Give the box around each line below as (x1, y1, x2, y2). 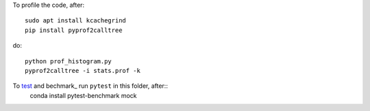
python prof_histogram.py (25, 57, 112, 65)
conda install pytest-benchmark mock (29, 91, 137, 99)
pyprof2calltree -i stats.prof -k (25, 67, 140, 74)
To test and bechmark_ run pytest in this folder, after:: (12, 82, 168, 90)
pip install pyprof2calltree (25, 26, 123, 34)
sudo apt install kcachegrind (25, 17, 127, 25)
